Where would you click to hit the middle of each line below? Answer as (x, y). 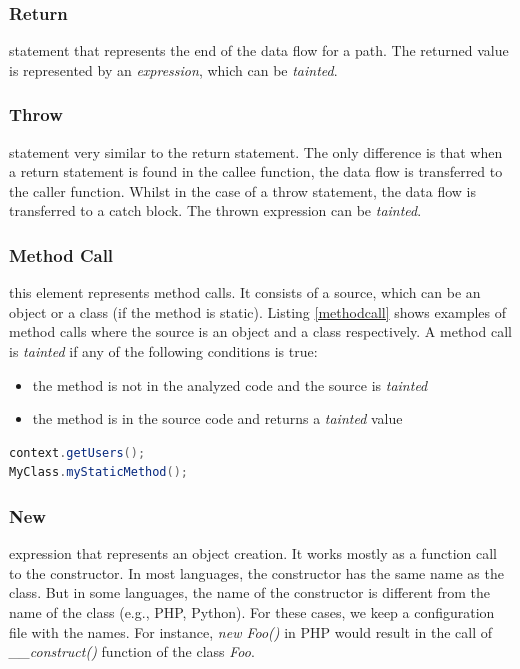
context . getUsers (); (77, 452)
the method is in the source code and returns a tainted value (217, 418)
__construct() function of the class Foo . (132, 651)
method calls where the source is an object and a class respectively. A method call (260, 331)
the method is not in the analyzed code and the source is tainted (230, 384)
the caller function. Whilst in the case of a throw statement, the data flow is (243, 190)
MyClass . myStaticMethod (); (99, 472)
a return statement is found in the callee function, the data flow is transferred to (256, 171)
